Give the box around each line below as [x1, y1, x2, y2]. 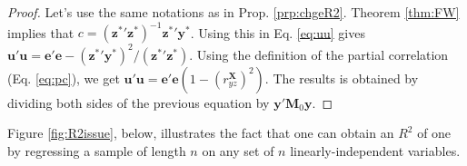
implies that [7, 23, 75, 42]
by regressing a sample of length [7, 141, 186, 160]
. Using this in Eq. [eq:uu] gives [190, 23, 365, 42]
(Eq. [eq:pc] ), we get [7, 68, 120, 87]
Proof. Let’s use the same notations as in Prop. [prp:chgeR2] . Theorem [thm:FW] [7, 3, 460, 21]
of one [417, 123, 452, 142]
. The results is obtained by [264, 68, 419, 87]
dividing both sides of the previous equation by [7, 93, 270, 112]
